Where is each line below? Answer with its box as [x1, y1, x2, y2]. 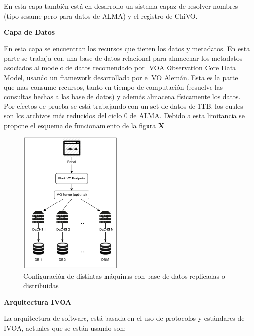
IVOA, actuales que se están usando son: [4, 322, 126, 333]
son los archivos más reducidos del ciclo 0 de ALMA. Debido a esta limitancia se [4, 110, 245, 120]
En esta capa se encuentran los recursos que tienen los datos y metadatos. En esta [4, 43, 250, 53]
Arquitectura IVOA [4, 296, 72, 307]
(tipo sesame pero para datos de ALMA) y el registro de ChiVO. [4, 10, 198, 21]
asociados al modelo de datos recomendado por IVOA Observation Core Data [4, 62, 236, 72]
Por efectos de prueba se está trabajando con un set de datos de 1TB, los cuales [4, 101, 243, 111]
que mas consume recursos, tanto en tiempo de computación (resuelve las [4, 82, 223, 92]
